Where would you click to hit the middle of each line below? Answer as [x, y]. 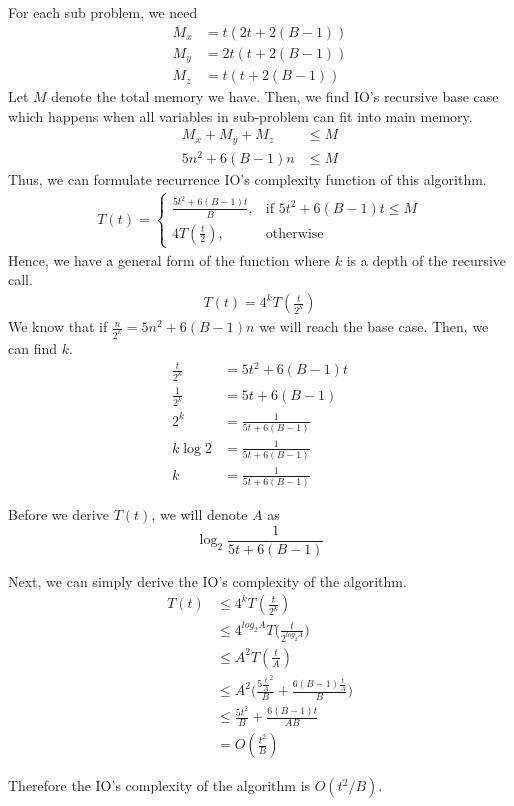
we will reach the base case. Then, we [374, 326]
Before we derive [58, 514]
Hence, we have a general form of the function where [169, 259]
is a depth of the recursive [426, 259]
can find [33, 347]
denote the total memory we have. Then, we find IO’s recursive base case [275, 96]
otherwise [294, 233]
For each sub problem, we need [103, 12]
